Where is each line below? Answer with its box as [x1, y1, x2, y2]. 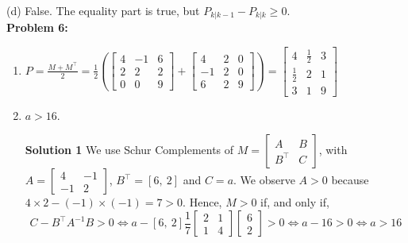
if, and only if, [260, 194, 329, 210]
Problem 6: [6, 19, 68, 36]
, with [318, 141, 348, 158]
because [331, 172, 369, 188]
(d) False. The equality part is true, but [6, 2, 200, 18]
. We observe [233, 172, 295, 188]
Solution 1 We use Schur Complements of [25, 141, 234, 158]
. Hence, [183, 194, 222, 210]
